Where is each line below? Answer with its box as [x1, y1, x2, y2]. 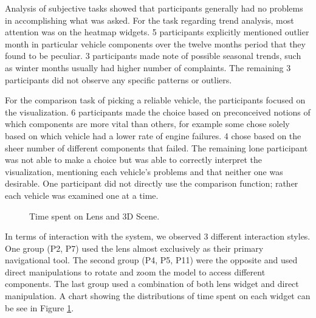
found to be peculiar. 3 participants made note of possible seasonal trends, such [5, 49, 301, 62]
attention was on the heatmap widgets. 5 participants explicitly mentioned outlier [5, 26, 309, 38]
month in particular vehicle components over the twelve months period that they [5, 37, 306, 50]
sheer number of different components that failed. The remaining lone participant [5, 141, 308, 154]
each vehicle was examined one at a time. [5, 188, 159, 201]
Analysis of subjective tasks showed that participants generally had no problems [5, 2, 303, 14]
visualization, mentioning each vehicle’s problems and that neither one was [5, 165, 283, 178]
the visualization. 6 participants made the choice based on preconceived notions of [5, 105, 311, 118]
